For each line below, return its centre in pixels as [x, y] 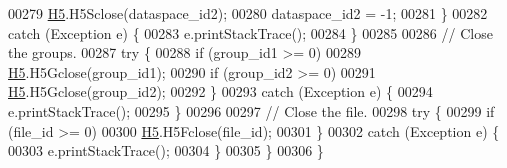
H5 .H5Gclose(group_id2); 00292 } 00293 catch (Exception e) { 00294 [220, 91]
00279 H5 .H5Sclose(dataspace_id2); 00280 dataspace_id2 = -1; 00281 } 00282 [248, 13]
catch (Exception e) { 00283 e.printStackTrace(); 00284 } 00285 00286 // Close [250, 32]
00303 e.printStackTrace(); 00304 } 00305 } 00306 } [166, 150]
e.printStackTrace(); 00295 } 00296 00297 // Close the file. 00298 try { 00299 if [251, 110]
